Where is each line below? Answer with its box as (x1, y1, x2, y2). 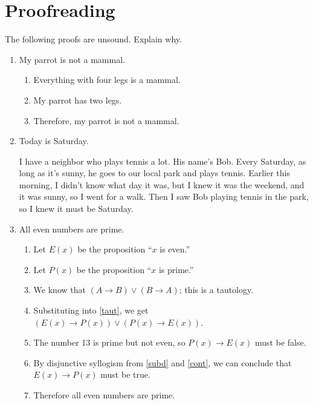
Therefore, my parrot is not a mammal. (33, 114, 179, 127)
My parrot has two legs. (33, 93, 122, 106)
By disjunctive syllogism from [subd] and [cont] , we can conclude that (33, 356, 292, 369)
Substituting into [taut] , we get (33, 304, 149, 317)
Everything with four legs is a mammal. (33, 73, 181, 86)
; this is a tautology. (179, 283, 254, 296)
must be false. (255, 336, 306, 349)
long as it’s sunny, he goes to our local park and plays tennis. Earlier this (19, 166, 290, 179)
